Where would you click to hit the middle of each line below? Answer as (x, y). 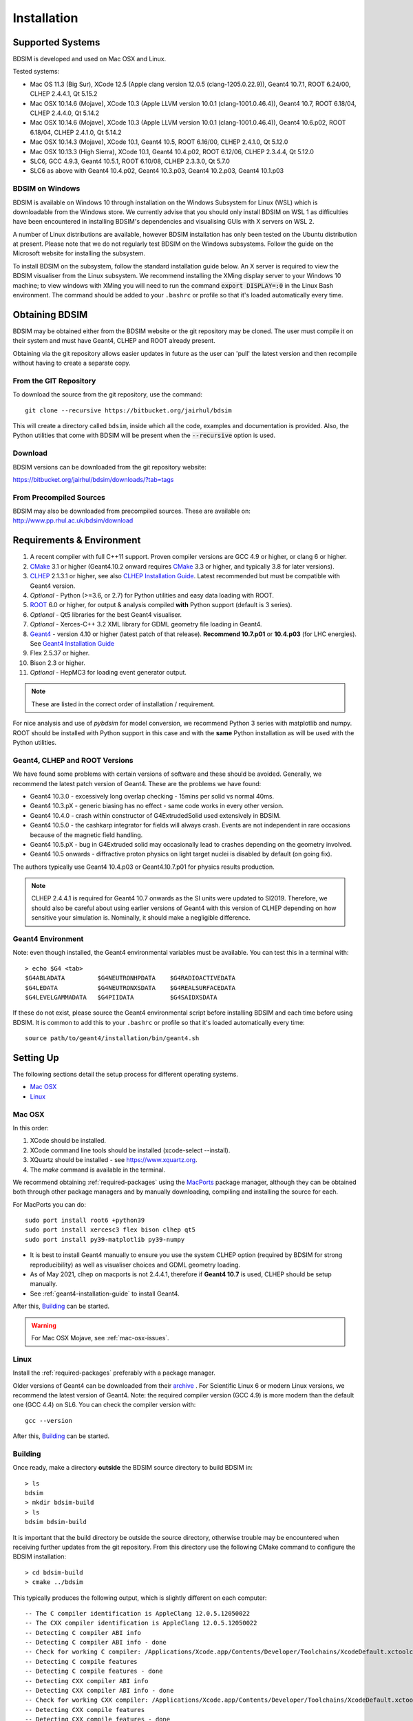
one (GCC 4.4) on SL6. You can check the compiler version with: (104, 1405)
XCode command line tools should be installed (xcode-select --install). (130, 1150)
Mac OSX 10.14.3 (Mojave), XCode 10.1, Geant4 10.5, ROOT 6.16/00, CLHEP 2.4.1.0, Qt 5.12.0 (159, 142)
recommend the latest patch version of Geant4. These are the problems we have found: (137, 783)
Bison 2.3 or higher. (58, 663)
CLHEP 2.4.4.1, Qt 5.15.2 (64, 94)
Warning (44, 1325)
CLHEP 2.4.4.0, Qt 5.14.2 (65, 113)
